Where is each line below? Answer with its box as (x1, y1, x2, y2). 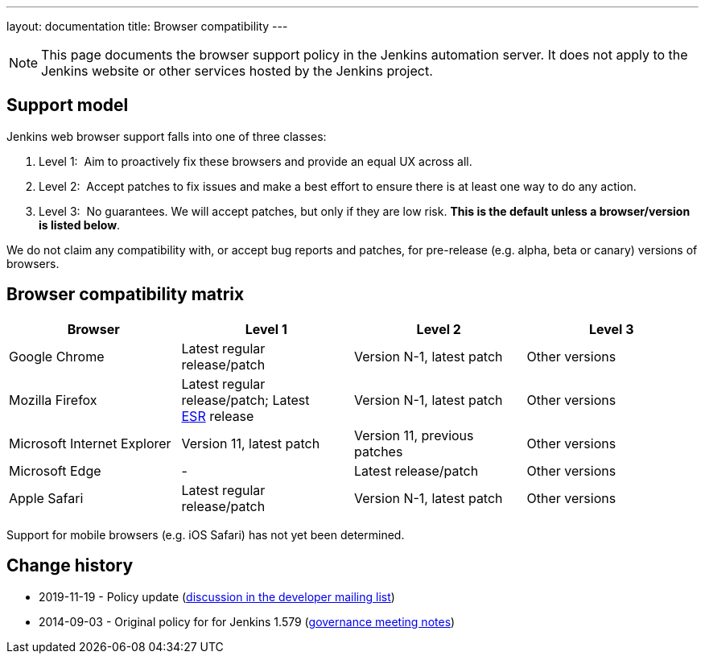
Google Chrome (9, 348, 105, 365)
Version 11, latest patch (181, 435, 320, 452)
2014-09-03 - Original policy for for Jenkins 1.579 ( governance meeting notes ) (39, 614, 456, 629)
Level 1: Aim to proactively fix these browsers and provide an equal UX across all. (39, 154, 472, 168)
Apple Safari (9, 489, 84, 506)
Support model (6, 95, 129, 116)
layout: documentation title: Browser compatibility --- (6, 19, 288, 33)
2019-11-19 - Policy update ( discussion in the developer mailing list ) (39, 589, 395, 604)
